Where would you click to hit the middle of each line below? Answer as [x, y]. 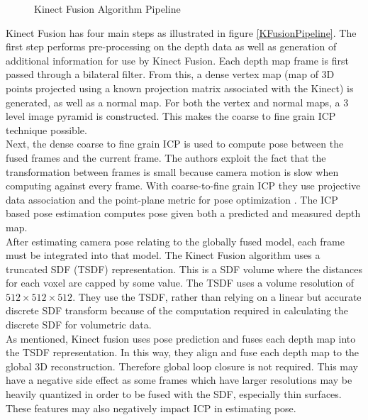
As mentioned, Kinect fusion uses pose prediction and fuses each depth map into [181, 338]
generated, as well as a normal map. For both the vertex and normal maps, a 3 [177, 102]
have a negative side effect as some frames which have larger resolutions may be [179, 380]
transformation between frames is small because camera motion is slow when [172, 171]
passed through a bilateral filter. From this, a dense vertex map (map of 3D [170, 74]
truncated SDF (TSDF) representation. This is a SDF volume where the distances [184, 269]
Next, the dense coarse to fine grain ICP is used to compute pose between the [175, 144]
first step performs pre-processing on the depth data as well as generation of [171, 46]
